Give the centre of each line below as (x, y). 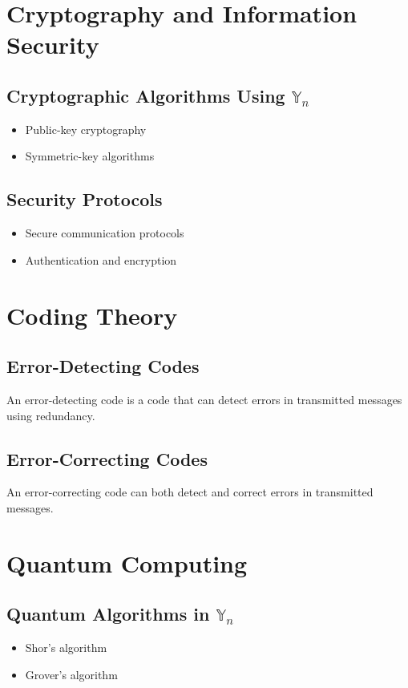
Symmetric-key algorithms (90, 156)
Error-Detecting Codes (103, 366)
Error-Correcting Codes (107, 458)
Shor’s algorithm (66, 648)
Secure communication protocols (105, 233)
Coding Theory (92, 315)
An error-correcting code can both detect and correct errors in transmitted (190, 492)
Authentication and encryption (101, 259)
